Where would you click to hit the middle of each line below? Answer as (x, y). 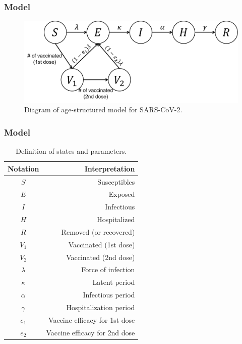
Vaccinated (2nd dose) (101, 257)
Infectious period (109, 295)
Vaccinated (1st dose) (102, 244)
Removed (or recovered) (98, 231)
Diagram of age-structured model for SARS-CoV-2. (103, 110)
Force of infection (108, 269)
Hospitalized (116, 219)
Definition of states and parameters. (71, 151)
